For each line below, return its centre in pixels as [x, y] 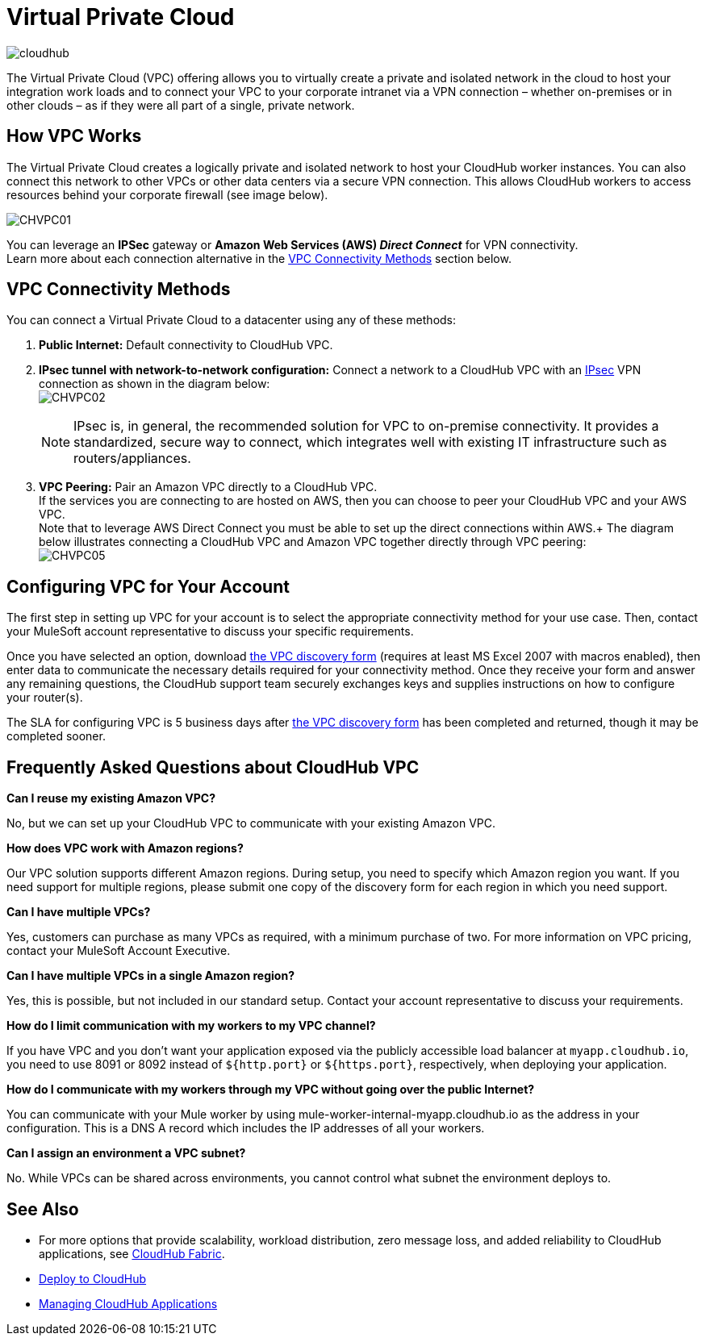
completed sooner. [56, 736]
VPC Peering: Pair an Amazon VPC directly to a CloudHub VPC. [208, 487]
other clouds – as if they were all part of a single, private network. [181, 105]
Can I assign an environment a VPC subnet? [126, 1153]
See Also [43, 1209]
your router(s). [45, 698]
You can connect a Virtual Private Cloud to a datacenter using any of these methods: [232, 320]
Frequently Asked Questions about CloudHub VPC [213, 767]
